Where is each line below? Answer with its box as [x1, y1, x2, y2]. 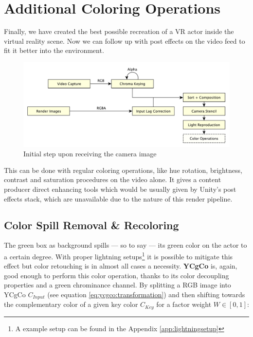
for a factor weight [156, 299, 212, 309]
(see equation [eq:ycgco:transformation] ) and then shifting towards [47, 289, 245, 300]
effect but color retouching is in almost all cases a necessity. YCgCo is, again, [4, 261, 237, 271]
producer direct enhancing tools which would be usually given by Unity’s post [4, 184, 236, 194]
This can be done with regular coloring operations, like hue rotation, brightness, [4, 165, 242, 175]
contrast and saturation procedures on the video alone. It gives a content [4, 174, 221, 185]
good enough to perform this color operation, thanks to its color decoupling [4, 270, 229, 280]
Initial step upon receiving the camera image [23, 149, 157, 159]
